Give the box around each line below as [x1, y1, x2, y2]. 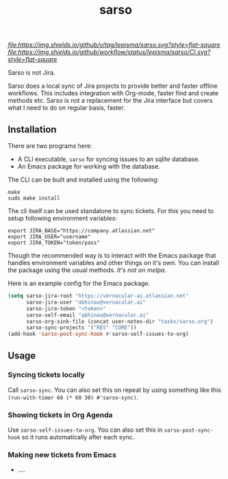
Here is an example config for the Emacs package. [8, 280, 151, 287]
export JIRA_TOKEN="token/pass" [8, 239, 100, 246]
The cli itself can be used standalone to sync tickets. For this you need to [8, 207, 214, 214]
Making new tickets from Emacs [8, 450, 117, 460]
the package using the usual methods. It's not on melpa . [8, 266, 167, 274]
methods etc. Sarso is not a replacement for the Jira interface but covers [8, 97, 213, 105]
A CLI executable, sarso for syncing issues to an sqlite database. [17, 155, 201, 163]
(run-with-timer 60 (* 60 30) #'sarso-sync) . [8, 393, 139, 401]
